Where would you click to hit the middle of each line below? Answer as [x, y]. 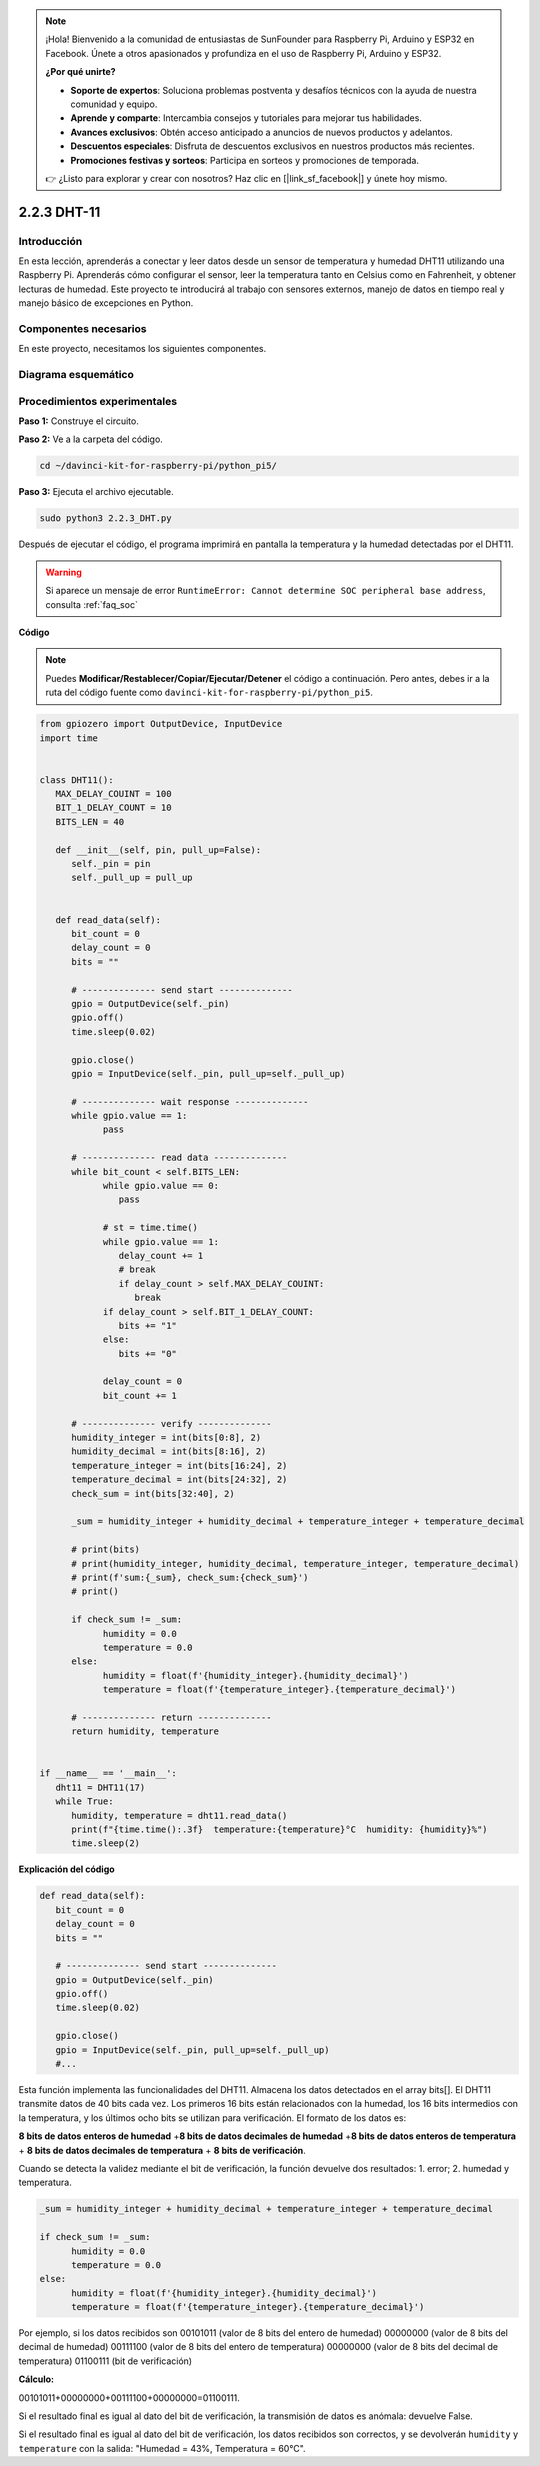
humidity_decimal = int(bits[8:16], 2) [169, 1451]
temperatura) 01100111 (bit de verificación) [105, 2361]
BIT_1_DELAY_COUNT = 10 [113, 808]
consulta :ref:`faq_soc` [92, 604]
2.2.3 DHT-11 [59, 211]
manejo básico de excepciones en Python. [106, 303]
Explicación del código [66, 1869]
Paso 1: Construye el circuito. [78, 421]
